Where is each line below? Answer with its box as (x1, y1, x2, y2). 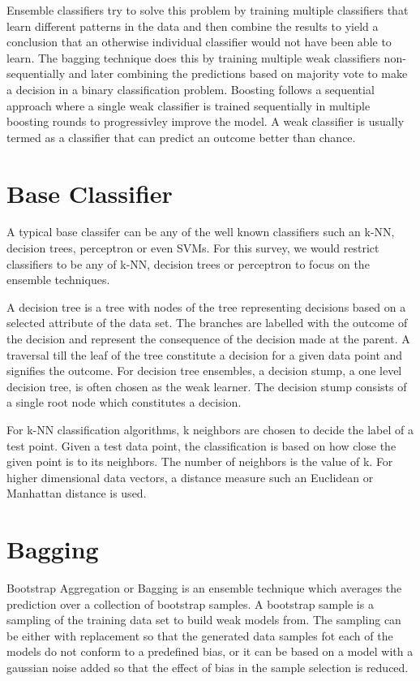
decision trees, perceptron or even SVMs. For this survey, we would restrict (6, 239, 379, 256)
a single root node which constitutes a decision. (6, 394, 242, 411)
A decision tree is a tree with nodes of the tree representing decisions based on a (6, 298, 406, 315)
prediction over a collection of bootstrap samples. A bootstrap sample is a (6, 595, 374, 612)
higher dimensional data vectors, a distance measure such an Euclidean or (6, 468, 374, 485)
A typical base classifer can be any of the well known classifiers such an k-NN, (6, 223, 395, 240)
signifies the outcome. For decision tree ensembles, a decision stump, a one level (6, 362, 402, 379)
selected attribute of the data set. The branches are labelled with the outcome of (6, 314, 408, 331)
